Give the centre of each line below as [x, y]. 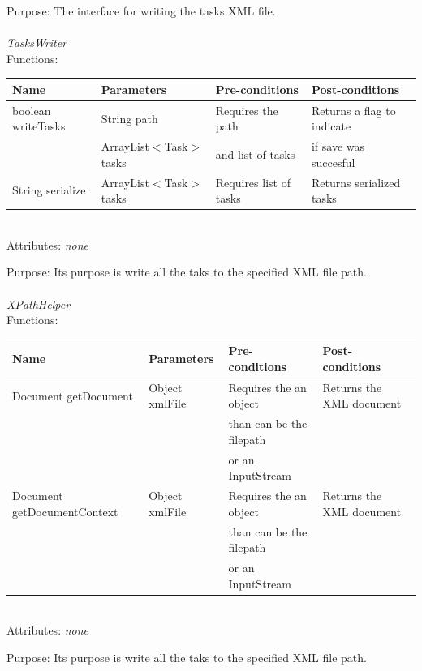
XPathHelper [39, 303]
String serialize [49, 190]
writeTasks [39, 126]
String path [129, 118]
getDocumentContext [65, 511]
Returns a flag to [353, 110]
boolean [32, 110]
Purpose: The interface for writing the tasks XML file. [141, 11]
